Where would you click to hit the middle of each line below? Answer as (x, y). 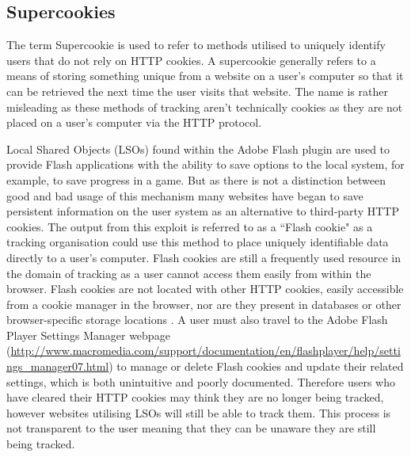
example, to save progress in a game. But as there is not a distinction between (196, 179)
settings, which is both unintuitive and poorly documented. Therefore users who (201, 381)
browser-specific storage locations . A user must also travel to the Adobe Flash (197, 320)
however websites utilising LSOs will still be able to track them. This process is (199, 412)
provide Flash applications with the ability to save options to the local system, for (205, 164)
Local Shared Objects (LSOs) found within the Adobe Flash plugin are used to (198, 149)
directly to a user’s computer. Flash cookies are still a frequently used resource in (204, 257)
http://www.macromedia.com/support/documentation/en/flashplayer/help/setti (205, 350)
